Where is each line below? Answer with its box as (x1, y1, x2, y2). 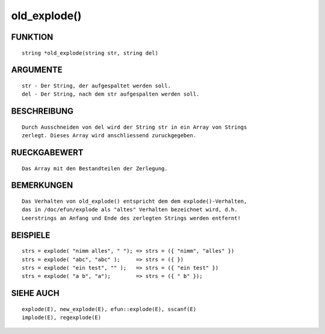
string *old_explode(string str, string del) (22, 49, 159, 57)
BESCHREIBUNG (11, 106, 74, 117)
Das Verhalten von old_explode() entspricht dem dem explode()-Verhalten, (22, 197, 247, 205)
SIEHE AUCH (11, 288, 60, 298)
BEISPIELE (11, 230, 51, 240)
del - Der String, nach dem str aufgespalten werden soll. (22, 91, 200, 97)
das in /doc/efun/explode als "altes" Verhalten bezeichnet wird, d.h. (22, 206, 238, 213)
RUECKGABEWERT (11, 147, 84, 158)
